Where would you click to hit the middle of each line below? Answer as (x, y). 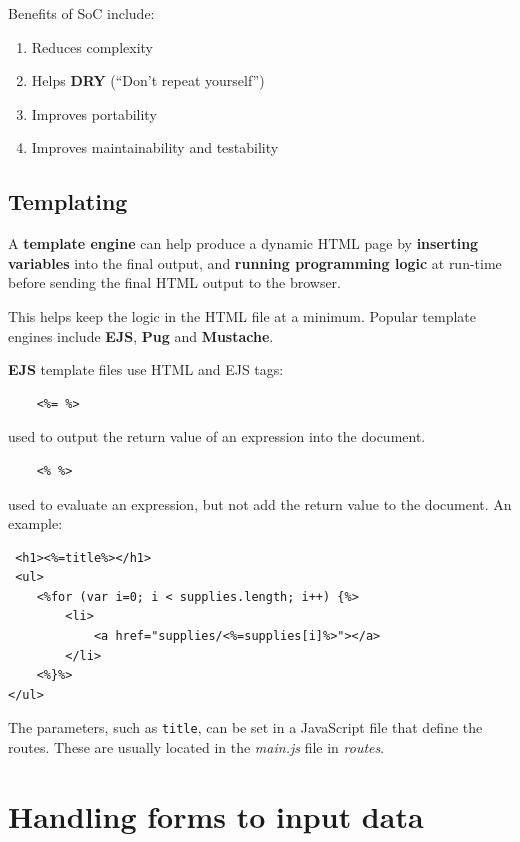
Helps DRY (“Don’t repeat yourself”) (148, 80)
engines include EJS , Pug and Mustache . (141, 335)
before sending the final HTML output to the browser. (174, 282)
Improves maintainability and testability (155, 147)
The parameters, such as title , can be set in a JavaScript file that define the (245, 727)
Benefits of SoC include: (81, 13)
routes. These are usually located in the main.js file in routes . (196, 747)
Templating (68, 201)
